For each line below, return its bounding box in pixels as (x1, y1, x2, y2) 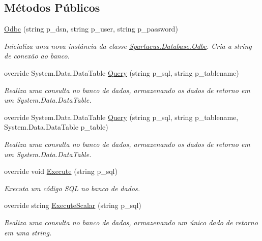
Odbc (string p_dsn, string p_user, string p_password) (4, 23, 178, 34)
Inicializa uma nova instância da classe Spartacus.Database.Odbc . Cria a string (4, 40, 252, 51)
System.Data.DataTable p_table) (4, 122, 108, 132)
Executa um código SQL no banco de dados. (4, 183, 140, 193)
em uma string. (4, 227, 52, 237)
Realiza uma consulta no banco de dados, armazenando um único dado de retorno (4, 217, 258, 227)
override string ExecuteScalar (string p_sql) (4, 200, 141, 210)
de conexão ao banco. (4, 50, 70, 61)
